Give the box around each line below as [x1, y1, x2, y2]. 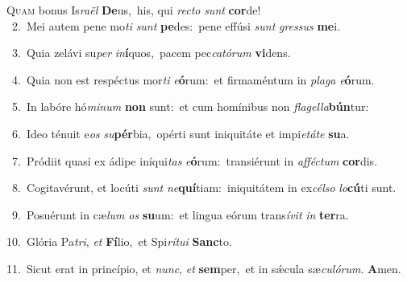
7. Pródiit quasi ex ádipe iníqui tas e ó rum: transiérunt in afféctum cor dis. [11, 152, 378, 169]
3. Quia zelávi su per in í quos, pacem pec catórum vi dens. [11, 44, 291, 61]
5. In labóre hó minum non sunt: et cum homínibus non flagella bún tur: [11, 98, 369, 115]
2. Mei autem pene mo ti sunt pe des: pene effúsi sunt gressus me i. [11, 17, 341, 34]
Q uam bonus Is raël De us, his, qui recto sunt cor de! [6, 2, 261, 18]
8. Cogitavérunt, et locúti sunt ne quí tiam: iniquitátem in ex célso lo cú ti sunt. [11, 179, 397, 196]
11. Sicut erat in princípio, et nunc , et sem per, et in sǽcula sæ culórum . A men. [6, 260, 401, 276]
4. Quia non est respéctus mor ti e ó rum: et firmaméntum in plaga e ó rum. [11, 71, 375, 88]
